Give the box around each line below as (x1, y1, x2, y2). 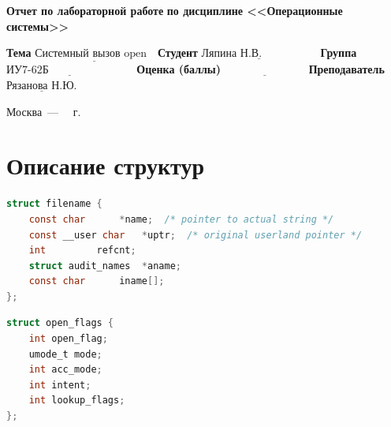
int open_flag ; (28, 333, 108, 345)
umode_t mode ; (28, 348, 102, 360)
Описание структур (6, 149, 205, 182)
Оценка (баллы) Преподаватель (136, 61, 385, 77)
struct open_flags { (6, 317, 114, 329)
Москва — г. (6, 103, 81, 119)
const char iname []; (28, 275, 165, 287)
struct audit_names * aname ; (28, 260, 181, 272)
